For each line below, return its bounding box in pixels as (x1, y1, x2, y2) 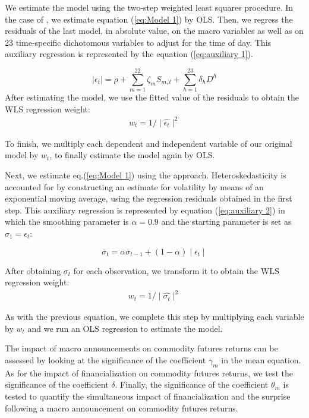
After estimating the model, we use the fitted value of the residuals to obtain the (5, 91, 299, 103)
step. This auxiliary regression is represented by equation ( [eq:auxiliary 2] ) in (5, 203, 285, 216)
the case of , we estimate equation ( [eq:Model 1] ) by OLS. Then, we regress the (5, 12, 293, 25)
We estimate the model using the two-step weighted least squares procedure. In (5, 1, 294, 13)
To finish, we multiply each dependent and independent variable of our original (5, 137, 292, 149)
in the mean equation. (221, 354, 301, 366)
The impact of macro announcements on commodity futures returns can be (5, 342, 278, 354)
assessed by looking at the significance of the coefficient (5, 354, 206, 366)
